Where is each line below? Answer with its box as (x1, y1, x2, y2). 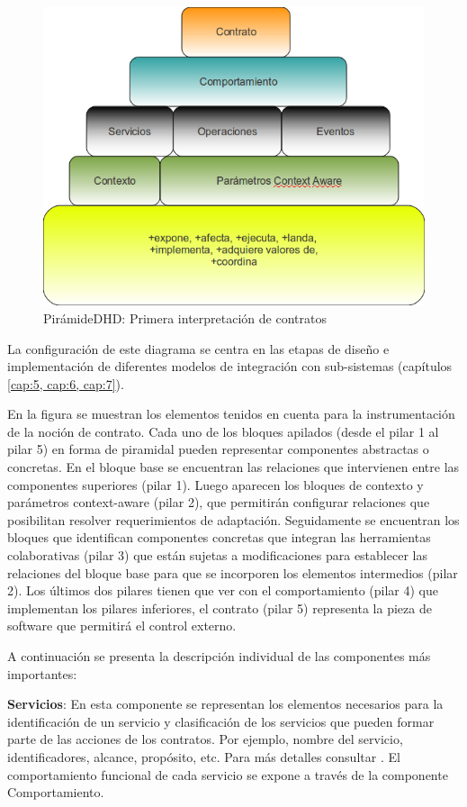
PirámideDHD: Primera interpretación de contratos (43, 308, 327, 327)
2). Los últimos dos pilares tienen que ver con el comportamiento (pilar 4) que (7, 581, 438, 600)
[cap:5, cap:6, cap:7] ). (7, 374, 124, 393)
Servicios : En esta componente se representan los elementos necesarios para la (7, 694, 444, 713)
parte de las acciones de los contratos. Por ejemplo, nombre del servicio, (7, 730, 403, 748)
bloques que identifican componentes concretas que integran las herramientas (7, 528, 431, 547)
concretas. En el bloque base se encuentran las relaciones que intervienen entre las (7, 458, 460, 476)
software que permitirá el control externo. (7, 616, 237, 635)
